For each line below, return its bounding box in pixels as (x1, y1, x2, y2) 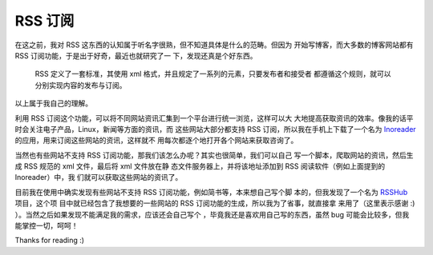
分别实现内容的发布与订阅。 (34, 80, 127, 90)
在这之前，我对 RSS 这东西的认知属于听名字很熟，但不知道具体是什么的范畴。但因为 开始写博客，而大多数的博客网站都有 (14, 40, 414, 50)
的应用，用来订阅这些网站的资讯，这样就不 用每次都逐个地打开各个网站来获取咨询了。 (14, 136, 298, 145)
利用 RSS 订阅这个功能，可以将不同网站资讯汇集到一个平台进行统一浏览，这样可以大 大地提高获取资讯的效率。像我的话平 (14, 113, 414, 123)
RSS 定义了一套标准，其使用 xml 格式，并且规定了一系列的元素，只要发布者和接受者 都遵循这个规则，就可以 (34, 69, 392, 79)
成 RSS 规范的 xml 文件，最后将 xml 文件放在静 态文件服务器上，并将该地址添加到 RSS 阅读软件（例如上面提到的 (14, 161, 385, 171)
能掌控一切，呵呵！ (14, 221, 79, 231)
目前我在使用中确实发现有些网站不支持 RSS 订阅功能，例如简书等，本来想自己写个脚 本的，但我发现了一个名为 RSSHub (14, 187, 408, 197)
